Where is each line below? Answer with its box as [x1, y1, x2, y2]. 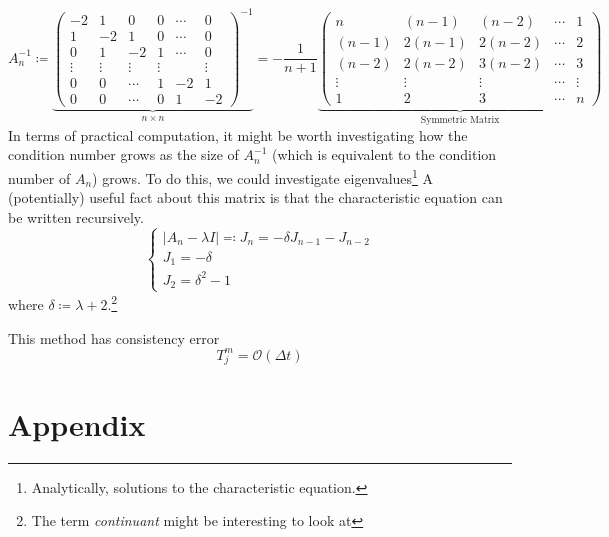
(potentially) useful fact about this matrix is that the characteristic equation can [8, 187, 503, 208]
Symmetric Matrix [420, 115, 500, 126]
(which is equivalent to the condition [272, 144, 497, 165]
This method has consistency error [8, 327, 220, 348]
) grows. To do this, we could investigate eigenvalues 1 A [92, 164, 434, 188]
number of [8, 167, 71, 188]
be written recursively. [8, 206, 144, 227]
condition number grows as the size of [8, 144, 239, 165]
